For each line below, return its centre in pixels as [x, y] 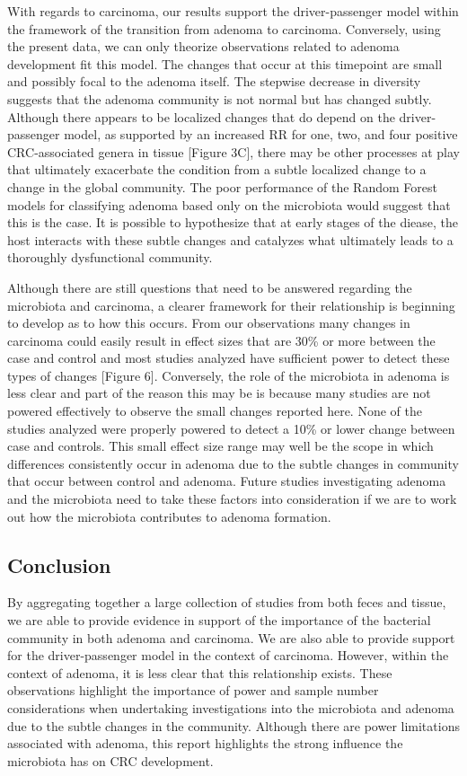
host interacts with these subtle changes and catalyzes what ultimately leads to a [230, 239]
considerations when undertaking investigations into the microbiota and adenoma [231, 707]
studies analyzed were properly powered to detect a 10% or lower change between [231, 428]
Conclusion [59, 564]
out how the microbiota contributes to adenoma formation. [169, 516]
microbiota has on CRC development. [110, 760]
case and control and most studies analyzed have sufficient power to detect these [229, 358]
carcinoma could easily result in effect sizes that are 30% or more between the [221, 340]
